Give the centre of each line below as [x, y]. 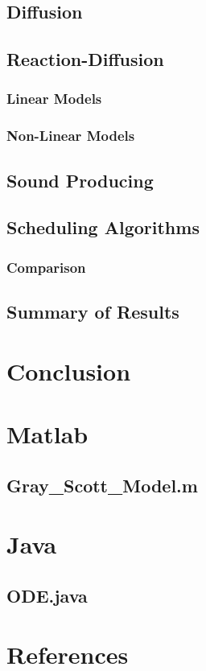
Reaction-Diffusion [85, 59]
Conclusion [69, 370]
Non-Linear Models [71, 136]
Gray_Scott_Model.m [102, 485]
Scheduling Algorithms [103, 227]
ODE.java [47, 595]
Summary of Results [93, 312]
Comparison [46, 267]
